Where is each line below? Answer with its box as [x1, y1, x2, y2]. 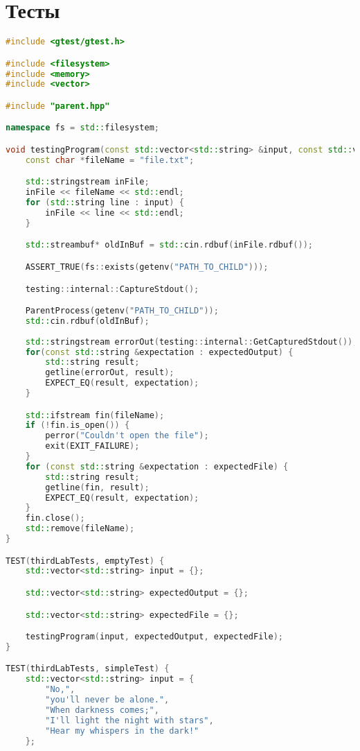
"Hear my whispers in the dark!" [45, 725, 199, 736]
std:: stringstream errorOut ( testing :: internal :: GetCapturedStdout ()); [25, 336, 358, 347]
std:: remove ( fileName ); [25, 524, 135, 534]
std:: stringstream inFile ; [25, 177, 150, 187]
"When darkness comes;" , [45, 705, 159, 715]
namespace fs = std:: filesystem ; [6, 123, 159, 133]
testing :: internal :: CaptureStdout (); [25, 284, 199, 294]
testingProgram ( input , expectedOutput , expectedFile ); [25, 632, 283, 642]
